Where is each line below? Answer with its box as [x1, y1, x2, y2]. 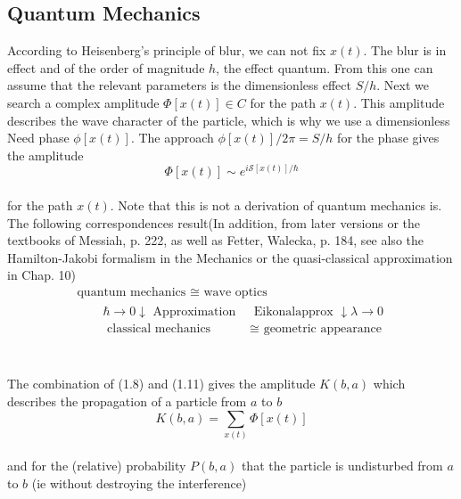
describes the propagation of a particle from [7, 391, 247, 410]
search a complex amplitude [7, 93, 160, 111]
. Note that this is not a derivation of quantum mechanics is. [110, 196, 442, 215]
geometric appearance [263, 323, 382, 336]
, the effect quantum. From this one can [216, 58, 433, 77]
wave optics [203, 286, 268, 299]
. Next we [376, 76, 430, 94]
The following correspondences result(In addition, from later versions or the [7, 213, 421, 232]
